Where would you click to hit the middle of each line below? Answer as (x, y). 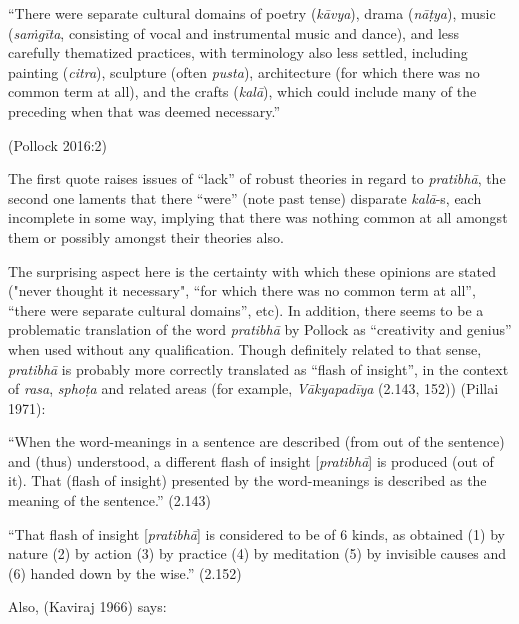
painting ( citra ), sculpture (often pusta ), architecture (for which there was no (244, 71)
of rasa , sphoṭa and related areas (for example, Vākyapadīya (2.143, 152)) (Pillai (253, 388)
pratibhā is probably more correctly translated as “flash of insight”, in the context (258, 368)
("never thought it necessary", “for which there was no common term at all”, (242, 290)
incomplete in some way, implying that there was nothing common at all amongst (258, 217)
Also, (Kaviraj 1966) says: (87, 606)
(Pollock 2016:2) (57, 144)
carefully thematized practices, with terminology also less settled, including (238, 52)
